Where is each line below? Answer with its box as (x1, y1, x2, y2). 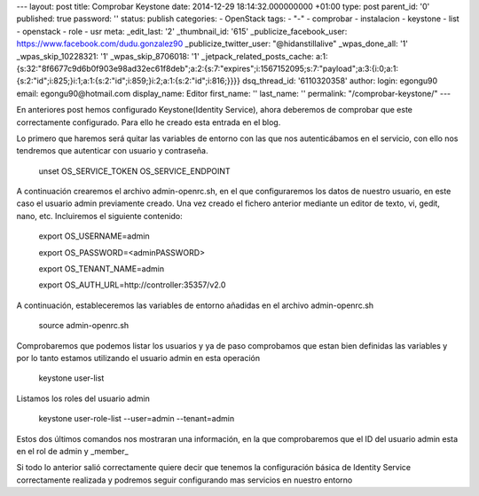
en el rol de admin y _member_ (16, 445, 129, 456)
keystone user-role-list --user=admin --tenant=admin (38, 413, 235, 424)
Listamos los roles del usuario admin (16, 393, 150, 404)
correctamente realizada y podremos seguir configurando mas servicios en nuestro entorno (16, 475, 353, 485)
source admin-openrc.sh (38, 320, 130, 331)
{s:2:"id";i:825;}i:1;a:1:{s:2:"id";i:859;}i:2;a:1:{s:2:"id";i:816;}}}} (16, 75, 241, 86)
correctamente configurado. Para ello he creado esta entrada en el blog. (16, 116, 281, 128)
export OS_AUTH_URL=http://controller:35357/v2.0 (38, 279, 226, 290)
